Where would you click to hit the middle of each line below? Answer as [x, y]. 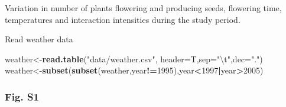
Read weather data [39, 39]
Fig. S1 [22, 96]
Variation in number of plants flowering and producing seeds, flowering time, [143, 8]
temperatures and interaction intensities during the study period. [123, 19]
